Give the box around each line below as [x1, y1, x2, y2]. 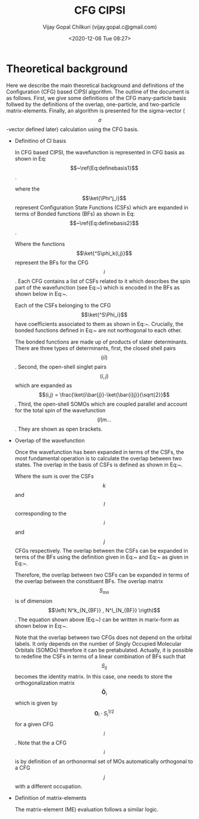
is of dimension [14, 597, 53, 605]
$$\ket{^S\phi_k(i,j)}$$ [76, 250, 132, 257]
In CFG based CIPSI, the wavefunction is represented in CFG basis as [14, 148, 185, 155]
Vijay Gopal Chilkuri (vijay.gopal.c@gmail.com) [42, 23, 157, 30]
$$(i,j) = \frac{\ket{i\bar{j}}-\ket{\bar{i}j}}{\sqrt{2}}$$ [38, 391, 170, 398]
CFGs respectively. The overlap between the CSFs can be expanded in [14, 547, 188, 554]
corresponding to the [14, 510, 67, 517]
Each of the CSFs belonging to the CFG [14, 301, 111, 309]
